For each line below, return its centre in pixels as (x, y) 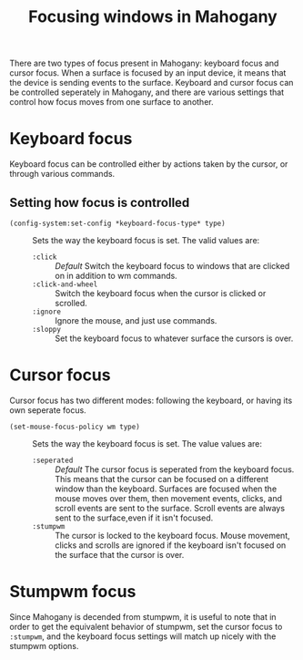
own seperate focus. (48, 410)
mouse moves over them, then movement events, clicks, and (169, 498)
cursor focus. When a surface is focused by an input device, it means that (148, 73)
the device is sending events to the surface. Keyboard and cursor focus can (151, 83)
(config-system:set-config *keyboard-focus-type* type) (117, 223)
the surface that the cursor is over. (120, 554)
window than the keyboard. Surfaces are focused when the (166, 489)
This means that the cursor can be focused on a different (162, 479)
